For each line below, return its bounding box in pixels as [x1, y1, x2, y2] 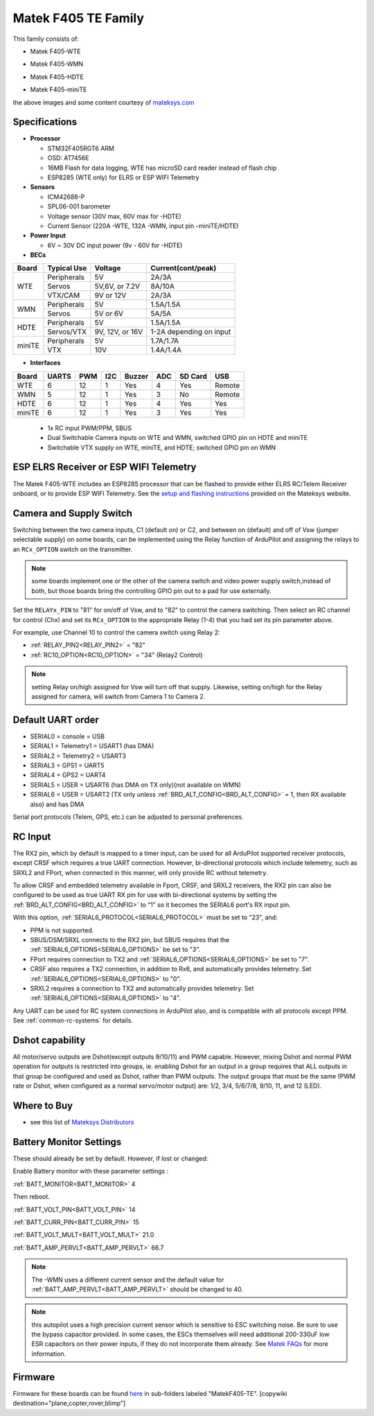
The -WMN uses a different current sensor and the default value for [31, 1275, 224, 1284]
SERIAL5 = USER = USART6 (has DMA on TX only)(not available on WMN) [30, 780, 242, 789]
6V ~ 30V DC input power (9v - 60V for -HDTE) [47, 241, 183, 249]
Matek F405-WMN [30, 60, 83, 69]
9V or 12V [94, 291, 127, 301]
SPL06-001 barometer [47, 202, 111, 211]
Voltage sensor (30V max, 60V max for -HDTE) [47, 212, 181, 220]
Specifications [12, 116, 78, 128]
